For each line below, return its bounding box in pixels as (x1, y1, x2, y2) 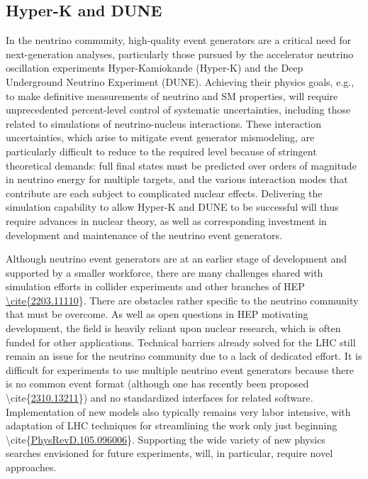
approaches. (6, 460, 57, 475)
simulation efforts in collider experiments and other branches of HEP (6, 279, 305, 294)
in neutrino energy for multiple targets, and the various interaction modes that (6, 172, 348, 187)
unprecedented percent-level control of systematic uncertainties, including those (6, 102, 351, 117)
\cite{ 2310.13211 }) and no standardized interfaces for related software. (6, 390, 313, 405)
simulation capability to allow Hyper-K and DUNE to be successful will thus (6, 199, 339, 214)
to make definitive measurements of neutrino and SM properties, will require (6, 88, 338, 103)
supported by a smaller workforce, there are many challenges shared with (6, 265, 323, 280)
